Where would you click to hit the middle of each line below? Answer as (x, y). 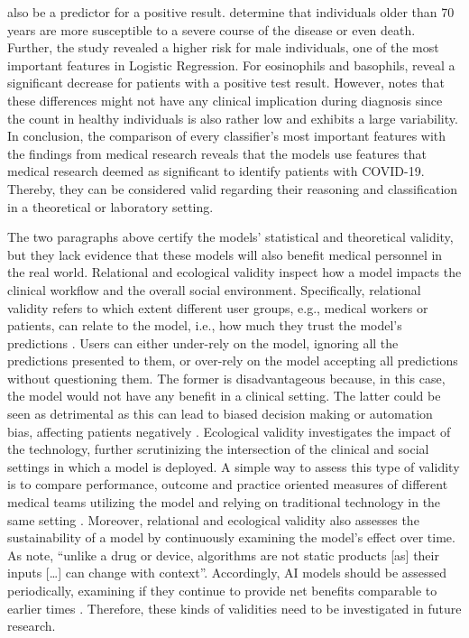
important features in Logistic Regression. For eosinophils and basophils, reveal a (231, 65)
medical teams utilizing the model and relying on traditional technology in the (224, 502)
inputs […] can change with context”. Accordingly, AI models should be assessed (227, 573)
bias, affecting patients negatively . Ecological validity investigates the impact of (229, 431)
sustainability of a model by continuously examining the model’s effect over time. (231, 537)
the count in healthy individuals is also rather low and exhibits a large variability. (233, 118)
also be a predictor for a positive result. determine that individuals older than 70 (231, 12)
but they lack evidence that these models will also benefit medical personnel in (225, 254)
